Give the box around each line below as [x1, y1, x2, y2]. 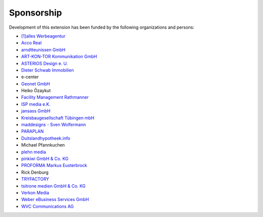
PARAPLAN [21, 128, 44, 134]
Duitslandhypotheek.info [21, 135, 71, 141]
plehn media [21, 149, 46, 155]
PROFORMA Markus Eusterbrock [21, 163, 88, 168]
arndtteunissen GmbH [21, 47, 66, 53]
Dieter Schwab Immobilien [21, 67, 74, 73]
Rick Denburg [21, 169, 49, 175]
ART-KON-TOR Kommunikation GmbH [21, 54, 97, 59]
